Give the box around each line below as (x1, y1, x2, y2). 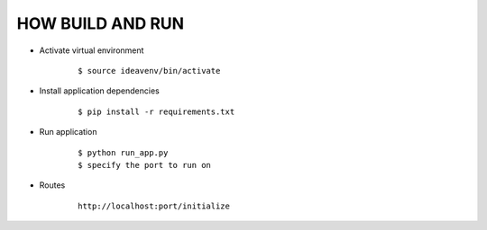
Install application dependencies (39, 85, 160, 96)
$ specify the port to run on (78, 160, 212, 170)
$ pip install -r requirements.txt (78, 106, 235, 117)
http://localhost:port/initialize (78, 200, 230, 211)
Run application (39, 127, 97, 137)
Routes (39, 180, 66, 190)
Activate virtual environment (39, 45, 144, 56)
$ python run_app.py (78, 147, 169, 157)
